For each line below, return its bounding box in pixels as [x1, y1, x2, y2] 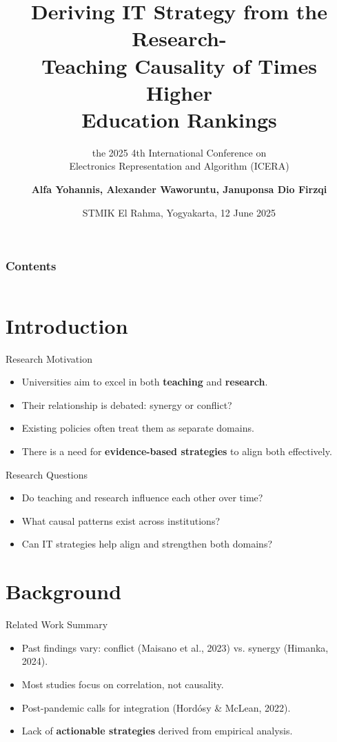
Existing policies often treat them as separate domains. [21, 421, 254, 435]
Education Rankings [81, 105, 277, 133]
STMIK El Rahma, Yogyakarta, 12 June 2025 [82, 205, 276, 219]
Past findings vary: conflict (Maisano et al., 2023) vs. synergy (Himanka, [21, 640, 329, 654]
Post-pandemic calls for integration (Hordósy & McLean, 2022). [21, 700, 291, 714]
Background [6, 577, 122, 605]
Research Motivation [6, 351, 92, 365]
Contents [6, 257, 57, 274]
